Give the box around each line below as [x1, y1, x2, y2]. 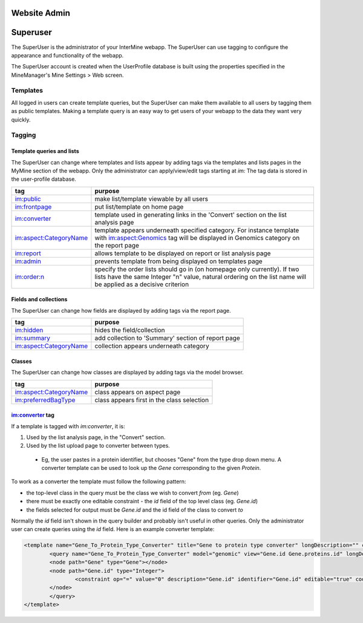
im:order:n [15, 272, 45, 281]
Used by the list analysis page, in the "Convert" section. [26, 433, 166, 441]
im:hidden [15, 326, 44, 334]
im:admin [15, 257, 42, 266]
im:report [15, 249, 42, 257]
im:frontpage [15, 203, 52, 211]
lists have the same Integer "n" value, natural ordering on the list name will [94, 272, 307, 281]
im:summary [15, 334, 51, 342]
